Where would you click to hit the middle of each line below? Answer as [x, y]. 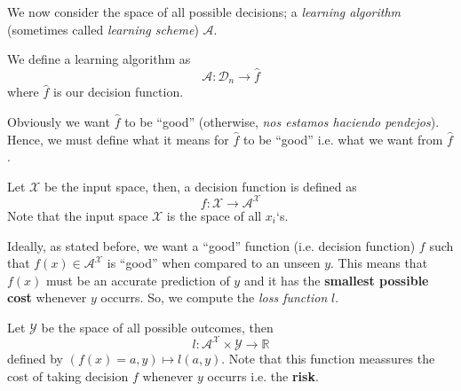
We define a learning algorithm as [99, 59]
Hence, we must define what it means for [118, 139]
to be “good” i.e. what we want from [343, 139]
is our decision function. [119, 92]
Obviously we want [59, 122]
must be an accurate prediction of [138, 280]
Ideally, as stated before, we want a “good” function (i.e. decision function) [211, 245]
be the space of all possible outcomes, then [157, 327]
